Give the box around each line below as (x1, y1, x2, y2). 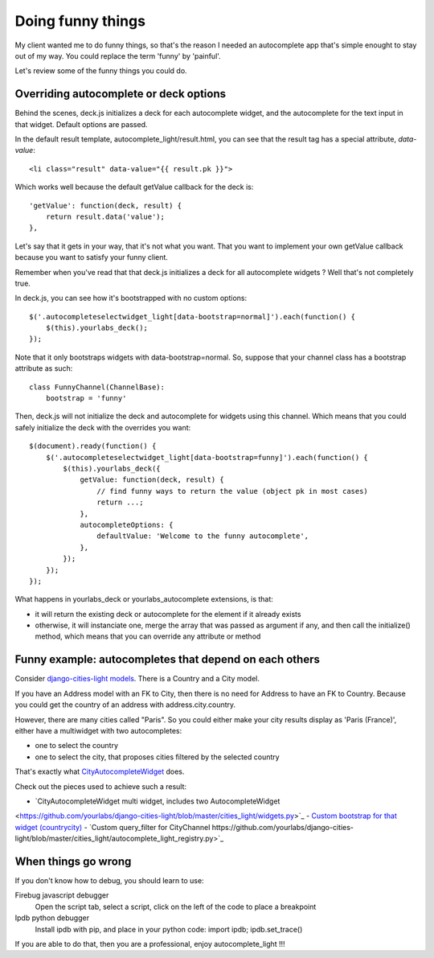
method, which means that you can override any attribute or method (35, 631, 261, 641)
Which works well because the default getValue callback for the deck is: (14, 182, 254, 192)
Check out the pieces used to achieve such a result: (14, 781, 187, 791)
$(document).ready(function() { (29, 442, 157, 450)
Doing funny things (14, 12, 146, 30)
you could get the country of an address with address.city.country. (14, 700, 236, 709)
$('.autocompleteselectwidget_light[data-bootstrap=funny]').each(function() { (45, 453, 369, 462)
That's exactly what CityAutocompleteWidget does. (14, 767, 185, 776)
